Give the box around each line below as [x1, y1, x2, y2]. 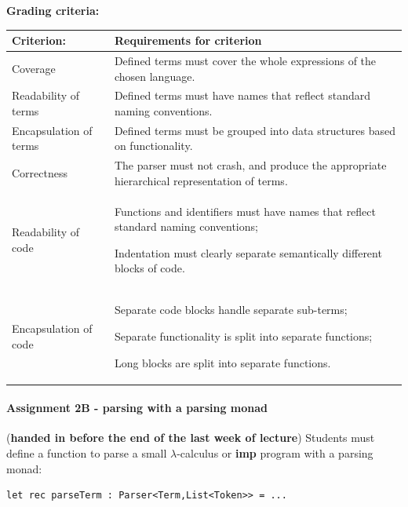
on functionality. [114, 137, 193, 154]
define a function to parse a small [6, 444, 167, 461]
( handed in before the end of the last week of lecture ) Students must [6, 429, 375, 446]
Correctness [12, 165, 67, 181]
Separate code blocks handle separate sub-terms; [114, 301, 348, 318]
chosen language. [114, 67, 195, 84]
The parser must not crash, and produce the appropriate [114, 157, 387, 173]
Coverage [12, 60, 56, 76]
